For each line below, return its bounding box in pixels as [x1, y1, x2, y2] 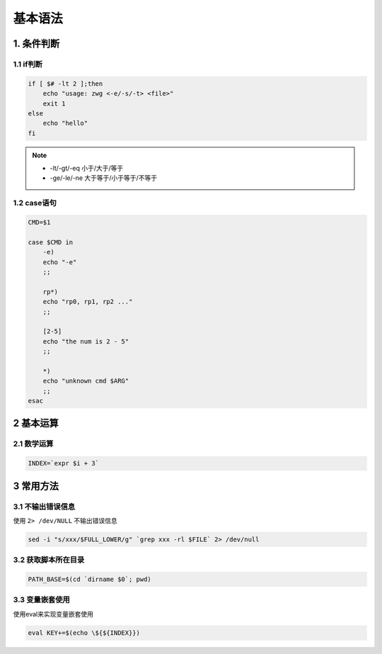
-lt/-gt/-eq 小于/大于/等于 [50, 164, 124, 173]
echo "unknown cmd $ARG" [42, 377, 129, 385]
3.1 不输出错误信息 [13, 502, 76, 512]
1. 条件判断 [13, 38, 60, 50]
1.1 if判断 [13, 59, 42, 69]
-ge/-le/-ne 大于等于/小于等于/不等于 [50, 174, 158, 182]
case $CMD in [28, 238, 74, 246]
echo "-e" [42, 258, 77, 266]
